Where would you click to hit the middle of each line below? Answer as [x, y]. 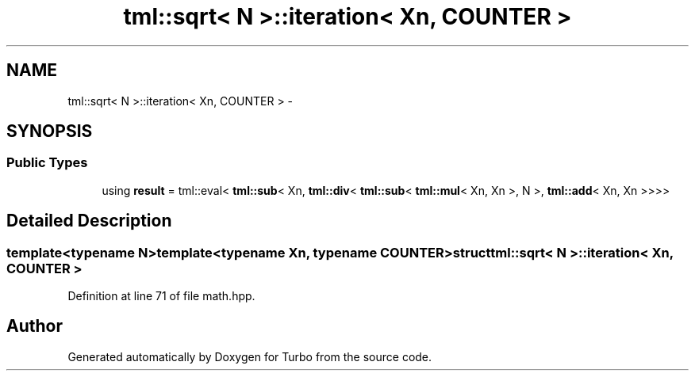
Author [35, 326]
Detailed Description [89, 221]
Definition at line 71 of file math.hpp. [161, 296]
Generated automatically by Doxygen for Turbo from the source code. [250, 356]
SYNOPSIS [50, 131]
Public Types [47, 163]
